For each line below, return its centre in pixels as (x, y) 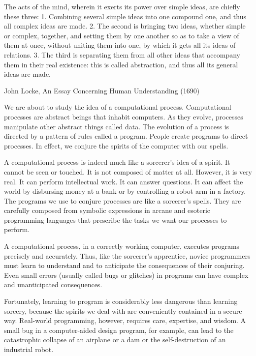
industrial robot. (29, 349)
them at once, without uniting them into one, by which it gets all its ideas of (120, 45)
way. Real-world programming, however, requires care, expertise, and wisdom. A (125, 320)
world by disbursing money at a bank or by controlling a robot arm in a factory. (125, 191)
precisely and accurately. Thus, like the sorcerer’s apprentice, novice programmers (127, 255)
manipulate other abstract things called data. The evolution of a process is (117, 126)
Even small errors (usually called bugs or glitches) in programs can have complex (126, 275)
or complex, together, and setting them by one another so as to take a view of (122, 35)
